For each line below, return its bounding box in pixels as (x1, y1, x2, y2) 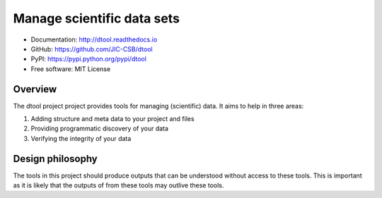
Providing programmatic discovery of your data (30, 124, 169, 133)
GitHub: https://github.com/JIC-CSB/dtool (30, 44, 153, 53)
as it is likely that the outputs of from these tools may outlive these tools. (13, 181, 224, 190)
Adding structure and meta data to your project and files (30, 115, 195, 123)
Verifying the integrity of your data (30, 134, 132, 142)
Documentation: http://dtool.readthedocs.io (30, 35, 158, 44)
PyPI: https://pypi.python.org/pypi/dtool (30, 55, 146, 63)
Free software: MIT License (30, 64, 111, 73)
